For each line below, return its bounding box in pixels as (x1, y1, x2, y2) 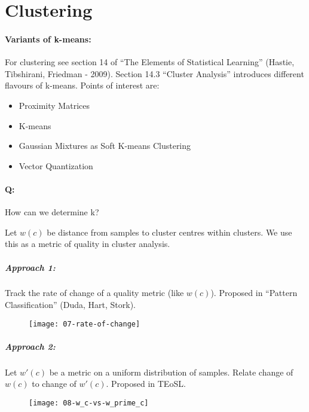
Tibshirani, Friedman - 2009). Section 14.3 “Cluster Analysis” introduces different (5, 67, 304, 80)
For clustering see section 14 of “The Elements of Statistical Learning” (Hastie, (5, 56, 295, 68)
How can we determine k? (5, 206, 99, 218)
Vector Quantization (19, 159, 93, 172)
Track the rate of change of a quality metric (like (5, 286, 184, 299)
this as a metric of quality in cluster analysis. (5, 237, 170, 250)
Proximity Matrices (19, 99, 90, 111)
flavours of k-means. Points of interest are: (5, 79, 160, 91)
